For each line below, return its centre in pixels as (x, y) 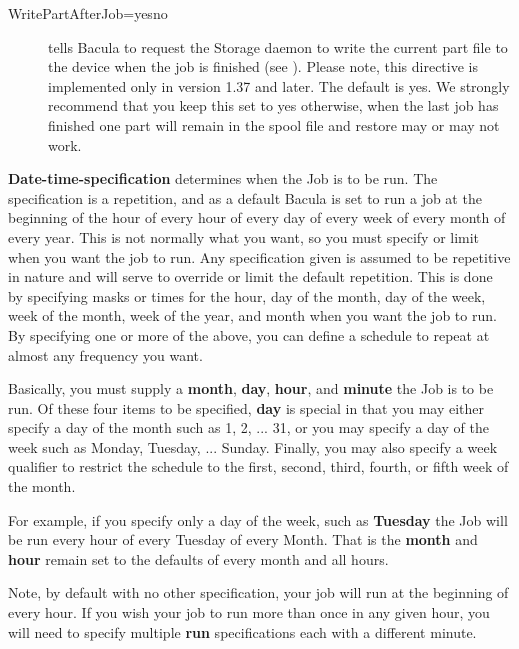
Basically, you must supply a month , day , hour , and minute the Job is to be (251, 388)
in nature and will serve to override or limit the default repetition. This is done (250, 276)
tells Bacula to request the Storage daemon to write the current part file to (278, 46)
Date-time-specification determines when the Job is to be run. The (223, 178)
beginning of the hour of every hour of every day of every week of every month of (257, 217)
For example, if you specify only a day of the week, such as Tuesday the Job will (258, 519)
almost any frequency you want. (105, 354)
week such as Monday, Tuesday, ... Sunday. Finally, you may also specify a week (253, 446)
